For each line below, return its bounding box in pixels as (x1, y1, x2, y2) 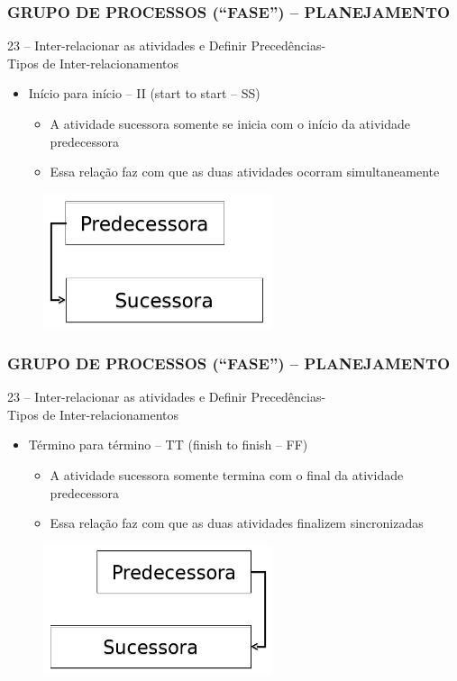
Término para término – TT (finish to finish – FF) (28, 435, 308, 454)
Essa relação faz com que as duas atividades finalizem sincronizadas (50, 513, 424, 532)
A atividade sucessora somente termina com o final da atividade (50, 466, 404, 485)
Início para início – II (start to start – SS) (28, 84, 260, 103)
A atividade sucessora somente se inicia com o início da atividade (50, 114, 410, 132)
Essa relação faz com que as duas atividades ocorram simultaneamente (50, 162, 440, 181)
